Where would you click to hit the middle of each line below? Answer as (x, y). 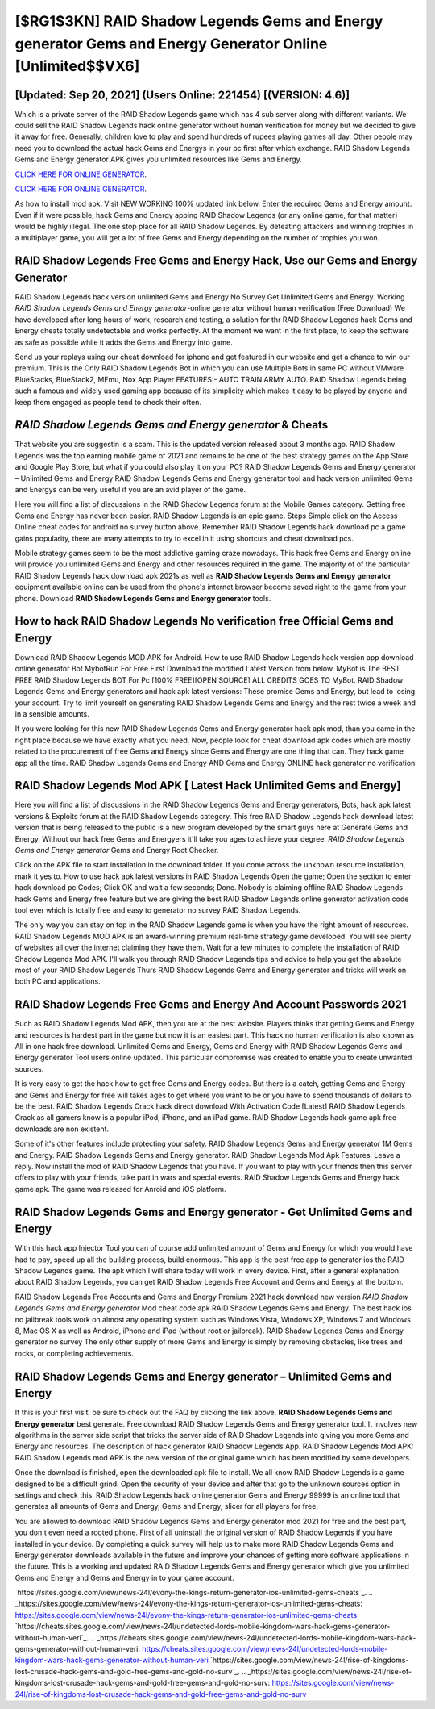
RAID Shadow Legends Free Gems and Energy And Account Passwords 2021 (211, 1005)
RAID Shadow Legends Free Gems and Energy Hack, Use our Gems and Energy (216, 261)
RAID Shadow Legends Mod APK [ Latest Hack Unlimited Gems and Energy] (208, 786)
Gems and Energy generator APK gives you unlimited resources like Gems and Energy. (158, 159)
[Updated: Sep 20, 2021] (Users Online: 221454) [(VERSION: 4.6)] (182, 95)
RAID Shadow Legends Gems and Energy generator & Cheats (172, 425)
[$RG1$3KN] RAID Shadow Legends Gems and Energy (199, 21)
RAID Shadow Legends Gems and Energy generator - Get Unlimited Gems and (213, 1212)
